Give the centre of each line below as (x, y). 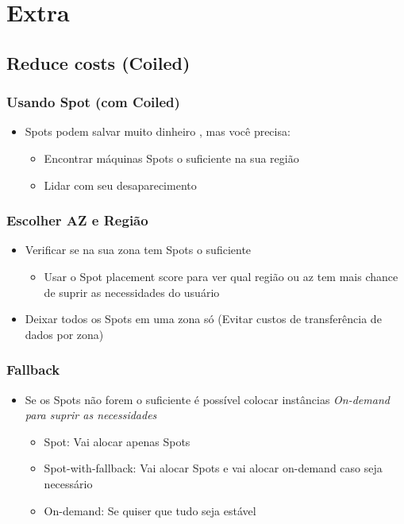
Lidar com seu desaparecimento (120, 185)
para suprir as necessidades (91, 415)
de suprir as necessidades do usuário (132, 292)
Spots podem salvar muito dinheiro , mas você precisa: (158, 131)
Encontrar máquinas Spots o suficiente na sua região (171, 158)
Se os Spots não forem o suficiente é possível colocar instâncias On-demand (207, 399)
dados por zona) (64, 334)
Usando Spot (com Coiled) (93, 102)
